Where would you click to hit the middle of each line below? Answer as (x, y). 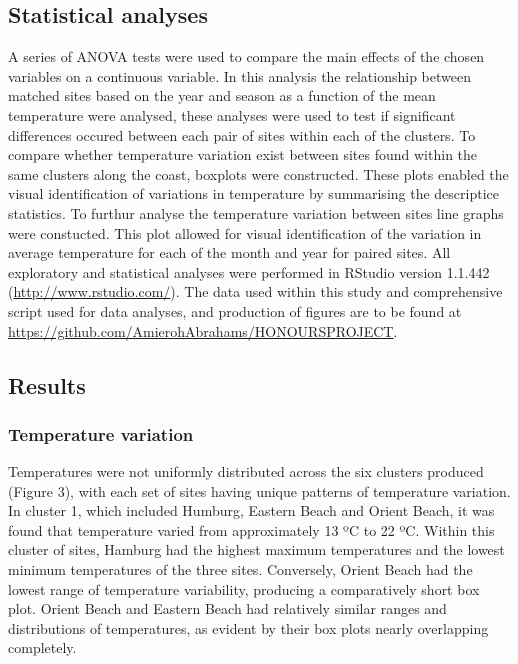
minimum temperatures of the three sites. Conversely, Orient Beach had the (240, 569)
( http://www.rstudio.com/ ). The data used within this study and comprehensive (255, 291)
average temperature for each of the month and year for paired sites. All (229, 252)
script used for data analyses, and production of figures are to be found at (235, 310)
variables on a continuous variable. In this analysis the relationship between (239, 75)
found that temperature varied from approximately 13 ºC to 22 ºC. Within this (251, 529)
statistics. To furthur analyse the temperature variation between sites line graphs (256, 212)
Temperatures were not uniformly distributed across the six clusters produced (246, 471)
